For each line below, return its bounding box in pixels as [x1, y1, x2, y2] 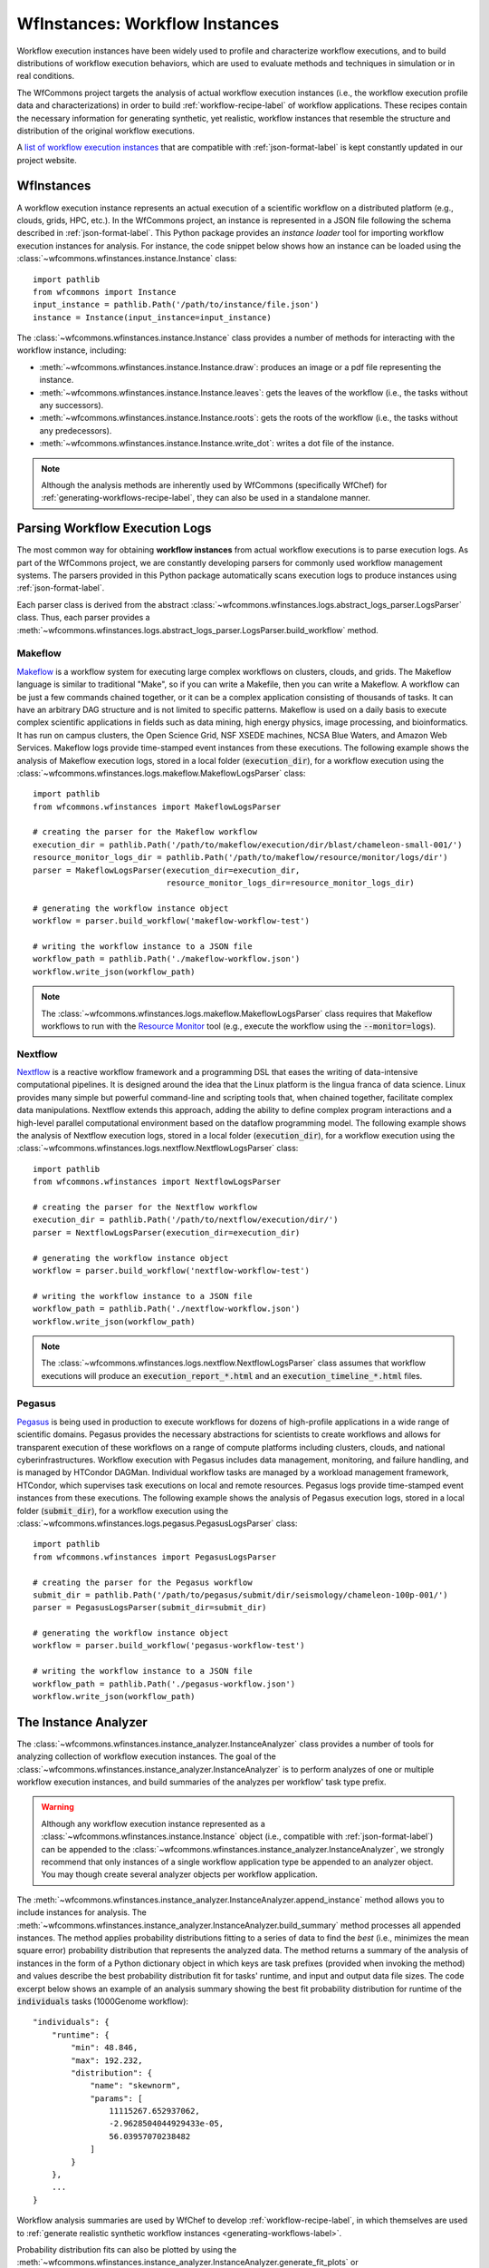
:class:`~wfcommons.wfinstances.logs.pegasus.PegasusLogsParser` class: [16, 1518, 298, 1529]
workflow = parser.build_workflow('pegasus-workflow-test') [33, 1640, 305, 1651]
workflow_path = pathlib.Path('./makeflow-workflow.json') [33, 953, 301, 964]
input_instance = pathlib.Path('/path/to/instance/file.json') [33, 299, 320, 310]
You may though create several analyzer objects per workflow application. [41, 1869, 319, 1880]
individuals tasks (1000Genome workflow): [16, 1996, 189, 2007]
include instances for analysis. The [16, 1907, 147, 1918]
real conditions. [16, 71, 75, 82]
